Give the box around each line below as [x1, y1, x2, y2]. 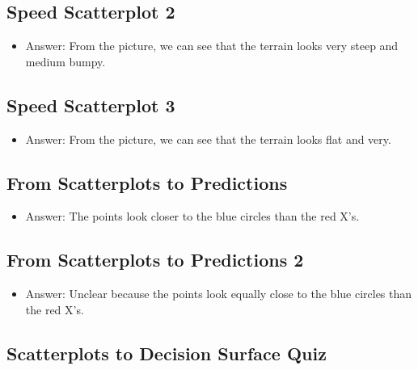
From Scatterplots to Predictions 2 [6, 247, 304, 272]
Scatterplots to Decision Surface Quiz [6, 340, 327, 365]
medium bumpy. [25, 53, 106, 69]
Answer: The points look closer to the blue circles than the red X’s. [25, 208, 360, 225]
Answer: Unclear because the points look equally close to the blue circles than [25, 285, 412, 302]
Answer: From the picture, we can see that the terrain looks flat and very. [25, 130, 391, 147]
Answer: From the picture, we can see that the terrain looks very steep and [25, 37, 399, 54]
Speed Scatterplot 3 [6, 92, 175, 117]
